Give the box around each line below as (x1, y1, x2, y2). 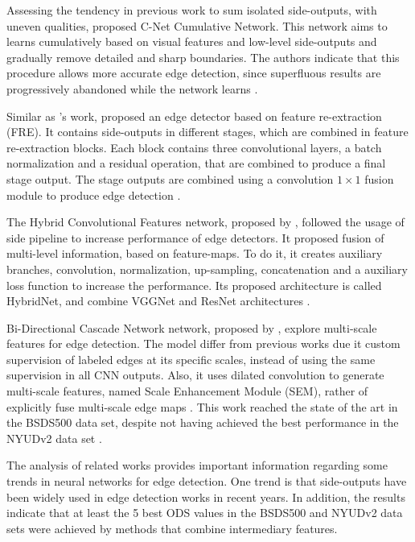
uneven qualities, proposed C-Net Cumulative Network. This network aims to (6, 17, 388, 34)
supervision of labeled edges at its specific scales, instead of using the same (6, 350, 376, 367)
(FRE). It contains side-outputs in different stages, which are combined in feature (6, 123, 409, 140)
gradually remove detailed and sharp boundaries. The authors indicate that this (6, 48, 400, 65)
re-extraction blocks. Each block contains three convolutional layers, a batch (6, 139, 382, 155)
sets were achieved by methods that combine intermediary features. (6, 519, 338, 536)
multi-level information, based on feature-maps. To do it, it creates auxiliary (6, 245, 383, 262)
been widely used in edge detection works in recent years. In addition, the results (6, 488, 405, 505)
